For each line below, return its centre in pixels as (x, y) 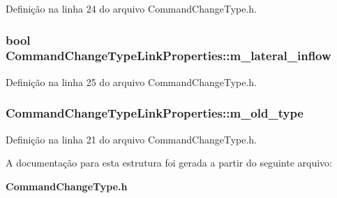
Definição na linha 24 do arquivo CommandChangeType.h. (131, 8)
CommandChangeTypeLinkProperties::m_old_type (155, 113)
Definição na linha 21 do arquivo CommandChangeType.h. (131, 139)
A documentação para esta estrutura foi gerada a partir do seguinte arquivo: (169, 163)
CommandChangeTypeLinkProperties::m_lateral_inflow (168, 56)
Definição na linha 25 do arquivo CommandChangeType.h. (131, 82)
